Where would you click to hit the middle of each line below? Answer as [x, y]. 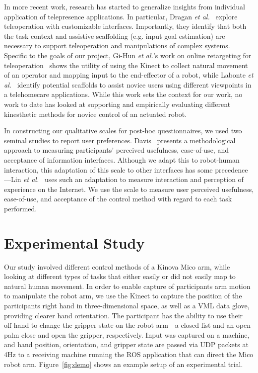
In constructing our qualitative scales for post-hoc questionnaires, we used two [123, 131]
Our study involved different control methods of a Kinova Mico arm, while [117, 266]
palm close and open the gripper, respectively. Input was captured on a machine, [127, 334]
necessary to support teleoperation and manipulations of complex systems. [117, 46]
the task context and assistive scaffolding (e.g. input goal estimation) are [115, 36]
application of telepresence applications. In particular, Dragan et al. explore [121, 16]
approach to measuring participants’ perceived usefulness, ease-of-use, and [116, 150]
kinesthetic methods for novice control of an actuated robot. [96, 114]
